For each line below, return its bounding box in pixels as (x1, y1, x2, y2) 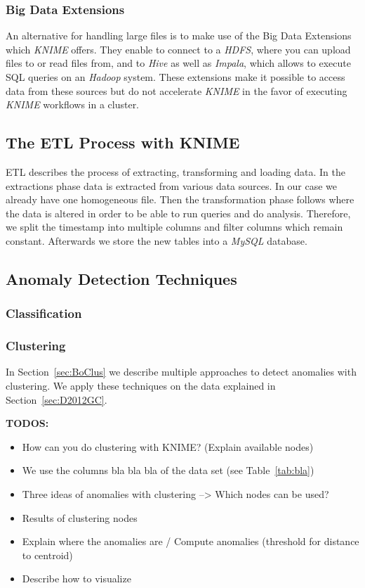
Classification (6, 305, 82, 322)
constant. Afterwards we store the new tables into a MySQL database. (6, 233, 307, 248)
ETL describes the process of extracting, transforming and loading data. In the (6, 164, 345, 179)
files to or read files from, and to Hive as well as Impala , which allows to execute (6, 56, 351, 70)
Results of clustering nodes (22, 510, 138, 525)
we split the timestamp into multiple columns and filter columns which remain (6, 219, 343, 234)
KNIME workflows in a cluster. (6, 97, 140, 112)
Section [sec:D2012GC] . (6, 392, 107, 407)
